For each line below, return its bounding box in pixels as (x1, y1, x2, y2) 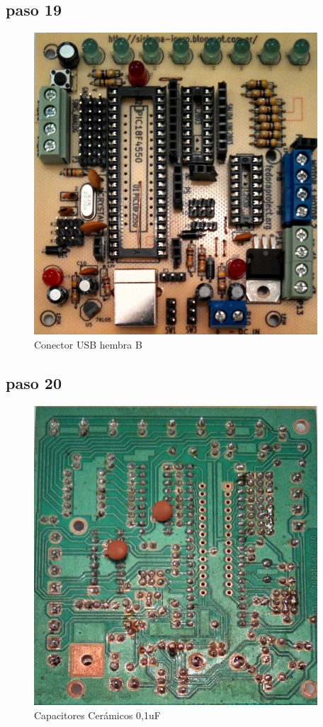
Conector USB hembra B (34, 337, 142, 351)
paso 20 (6, 371, 62, 393)
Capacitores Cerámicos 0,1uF (34, 707, 161, 722)
